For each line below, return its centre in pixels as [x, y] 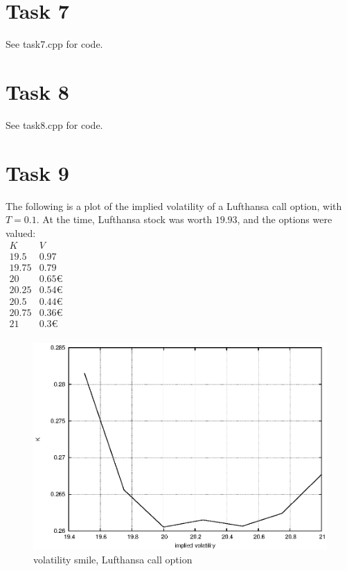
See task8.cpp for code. [54, 124]
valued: [21, 232]
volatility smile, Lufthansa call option [113, 559]
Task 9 [37, 172]
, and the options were [285, 219]
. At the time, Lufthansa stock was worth [124, 219]
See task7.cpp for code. [54, 44]
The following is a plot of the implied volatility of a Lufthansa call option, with [174, 205]
